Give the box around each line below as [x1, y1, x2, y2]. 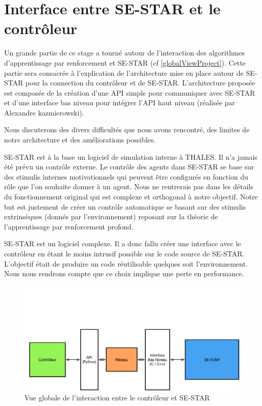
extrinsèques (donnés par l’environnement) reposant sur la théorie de [4, 211, 218, 222]
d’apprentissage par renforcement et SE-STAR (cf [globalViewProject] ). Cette [4, 57, 246, 68]
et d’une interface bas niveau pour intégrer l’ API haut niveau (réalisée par [4, 97, 235, 108]
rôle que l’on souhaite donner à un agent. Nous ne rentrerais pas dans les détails [4, 181, 253, 192]
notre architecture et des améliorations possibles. [4, 134, 156, 145]
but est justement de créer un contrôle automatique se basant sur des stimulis [4, 201, 246, 212]
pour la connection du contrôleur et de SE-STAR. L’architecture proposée [25, 77, 255, 88]
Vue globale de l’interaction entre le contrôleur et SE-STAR [24, 392, 210, 403]
